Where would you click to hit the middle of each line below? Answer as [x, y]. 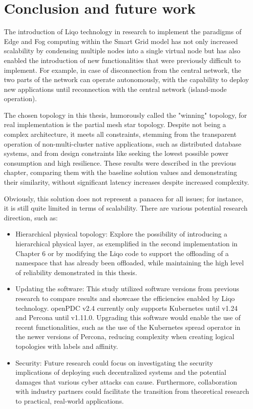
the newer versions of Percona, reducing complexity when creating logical [125, 336]
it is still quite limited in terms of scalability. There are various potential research [126, 208]
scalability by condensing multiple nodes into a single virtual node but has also [122, 51]
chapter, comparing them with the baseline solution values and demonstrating [121, 172]
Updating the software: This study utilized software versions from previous [127, 289]
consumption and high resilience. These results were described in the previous [120, 162]
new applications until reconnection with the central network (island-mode [116, 89]
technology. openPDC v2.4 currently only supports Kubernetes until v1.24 [126, 308]
